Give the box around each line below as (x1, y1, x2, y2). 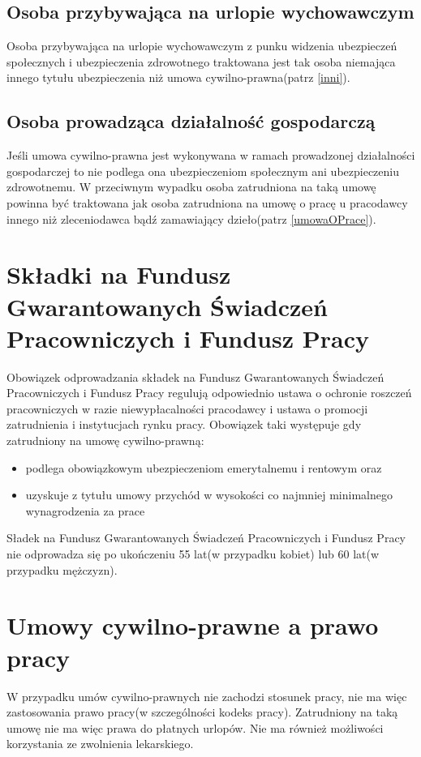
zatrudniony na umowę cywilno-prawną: (6, 432, 204, 449)
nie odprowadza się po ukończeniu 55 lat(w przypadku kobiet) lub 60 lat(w (6, 545, 380, 562)
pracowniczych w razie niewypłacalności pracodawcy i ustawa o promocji (6, 400, 368, 417)
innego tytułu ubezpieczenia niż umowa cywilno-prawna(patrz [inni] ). (6, 69, 350, 86)
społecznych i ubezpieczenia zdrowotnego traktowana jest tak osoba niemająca (6, 53, 396, 70)
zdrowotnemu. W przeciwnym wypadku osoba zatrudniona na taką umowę (6, 178, 376, 195)
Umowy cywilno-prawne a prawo (6, 609, 379, 642)
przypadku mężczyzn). (6, 561, 118, 578)
